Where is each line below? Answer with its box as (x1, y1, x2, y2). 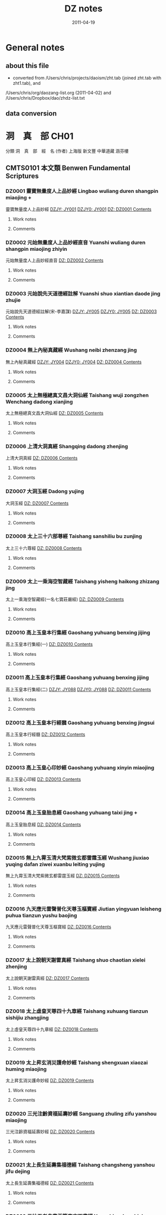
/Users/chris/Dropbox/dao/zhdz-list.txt (5, 95, 85, 101)
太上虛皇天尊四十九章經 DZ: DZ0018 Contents (5, 1026, 98, 1032)
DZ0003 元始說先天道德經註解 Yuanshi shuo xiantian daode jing (5, 290, 161, 297)
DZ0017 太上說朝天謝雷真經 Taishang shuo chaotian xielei (5, 957, 146, 964)
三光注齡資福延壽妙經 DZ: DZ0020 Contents (5, 1129, 95, 1135)
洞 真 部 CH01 (5, 131, 74, 142)
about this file (5, 61, 49, 70)
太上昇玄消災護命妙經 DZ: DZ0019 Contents (5, 1078, 94, 1084)
